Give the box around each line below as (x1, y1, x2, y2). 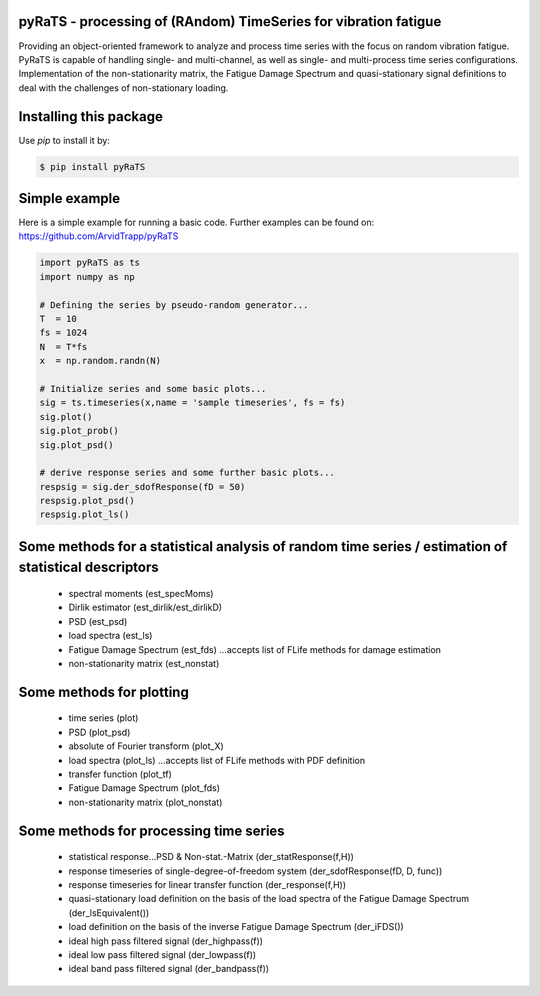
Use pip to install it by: (18, 134, 110, 146)
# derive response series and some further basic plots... (39, 467, 335, 479)
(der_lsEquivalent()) (68, 906, 150, 919)
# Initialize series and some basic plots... (39, 383, 267, 394)
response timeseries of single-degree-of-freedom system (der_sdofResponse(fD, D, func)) (68, 865, 443, 877)
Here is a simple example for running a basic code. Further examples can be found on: (18, 216, 375, 229)
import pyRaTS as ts (39, 257, 140, 269)
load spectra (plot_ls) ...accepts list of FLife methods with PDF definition (68, 754, 365, 766)
